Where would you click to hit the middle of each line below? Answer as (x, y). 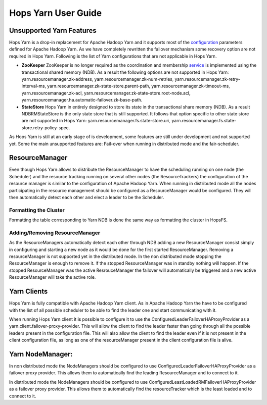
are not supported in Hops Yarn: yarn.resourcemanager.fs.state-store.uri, (96, 121)
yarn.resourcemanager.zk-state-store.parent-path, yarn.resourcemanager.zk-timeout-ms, (139, 86)
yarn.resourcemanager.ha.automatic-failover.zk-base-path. (82, 100)
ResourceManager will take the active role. (52, 277)
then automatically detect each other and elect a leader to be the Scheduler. (87, 197)
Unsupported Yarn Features (53, 30)
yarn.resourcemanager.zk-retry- (208, 79)
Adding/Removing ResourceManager (55, 233)
